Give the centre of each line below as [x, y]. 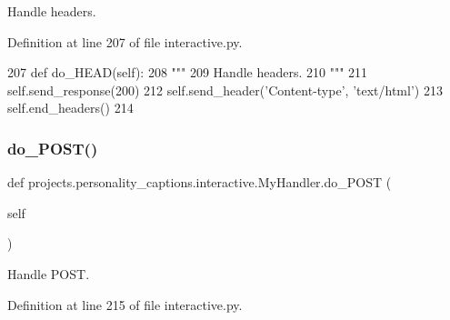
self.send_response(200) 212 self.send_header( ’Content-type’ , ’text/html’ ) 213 [225, 90]
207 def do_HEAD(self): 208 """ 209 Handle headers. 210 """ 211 [188, 72]
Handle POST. [49, 273]
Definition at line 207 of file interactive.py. [125, 41]
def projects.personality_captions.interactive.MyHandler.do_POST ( [200, 182]
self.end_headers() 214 [70, 108]
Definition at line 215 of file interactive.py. [125, 304]
